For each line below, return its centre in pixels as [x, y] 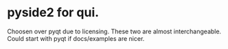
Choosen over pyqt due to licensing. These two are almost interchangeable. [114, 31]
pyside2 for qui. [53, 13]
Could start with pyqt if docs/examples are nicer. [76, 38]
